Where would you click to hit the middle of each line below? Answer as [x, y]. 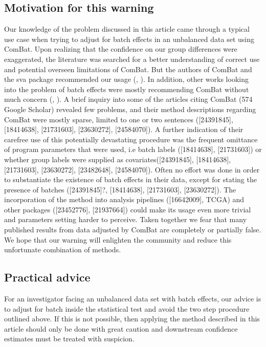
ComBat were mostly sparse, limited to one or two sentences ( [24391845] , [119, 119]
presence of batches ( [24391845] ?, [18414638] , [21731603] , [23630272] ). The [120, 189]
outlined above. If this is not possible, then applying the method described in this [132, 319]
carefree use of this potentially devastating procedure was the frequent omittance [131, 139]
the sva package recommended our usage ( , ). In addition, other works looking [126, 79]
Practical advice [47, 277]
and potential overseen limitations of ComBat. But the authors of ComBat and [128, 69]
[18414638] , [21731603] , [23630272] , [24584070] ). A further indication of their [124, 129]
